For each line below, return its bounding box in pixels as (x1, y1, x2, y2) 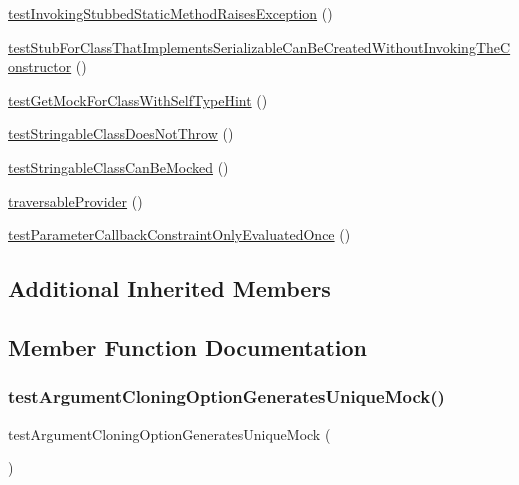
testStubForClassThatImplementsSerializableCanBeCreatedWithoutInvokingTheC (8, 36, 511, 57)
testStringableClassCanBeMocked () (8, 156, 229, 177)
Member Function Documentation (8, 331, 368, 362)
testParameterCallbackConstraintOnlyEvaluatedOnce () (8, 224, 351, 245)
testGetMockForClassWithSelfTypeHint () (8, 89, 268, 110)
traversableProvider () (8, 190, 143, 211)
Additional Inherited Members (8, 273, 331, 304)
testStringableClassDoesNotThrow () (8, 123, 234, 144)
